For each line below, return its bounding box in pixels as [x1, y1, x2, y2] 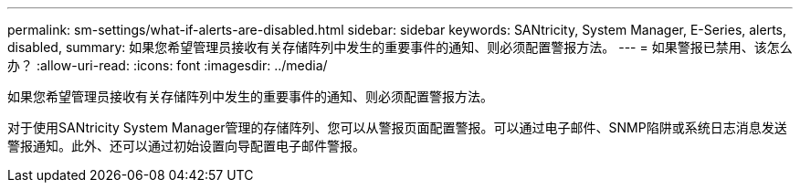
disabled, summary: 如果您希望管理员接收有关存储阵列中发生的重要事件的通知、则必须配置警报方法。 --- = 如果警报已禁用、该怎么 [7, 39, 793, 55]
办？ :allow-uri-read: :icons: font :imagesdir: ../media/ [7, 58, 328, 73]
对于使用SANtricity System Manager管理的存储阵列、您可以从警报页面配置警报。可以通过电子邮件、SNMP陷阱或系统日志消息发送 [7, 120, 787, 135]
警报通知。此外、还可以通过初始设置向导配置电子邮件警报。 [7, 138, 365, 153]
